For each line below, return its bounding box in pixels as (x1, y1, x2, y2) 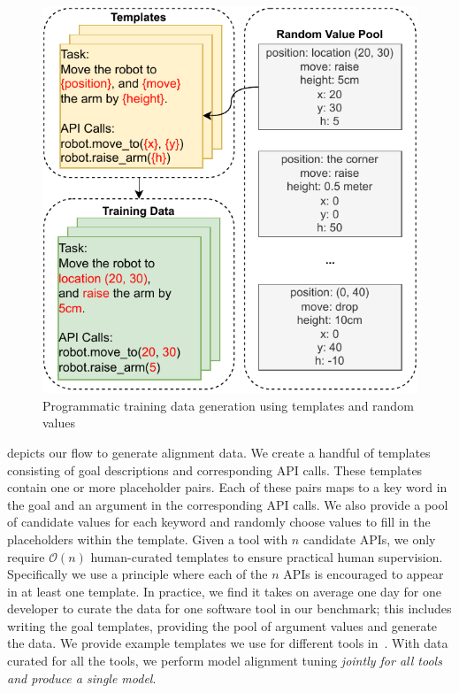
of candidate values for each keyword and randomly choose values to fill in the (7, 512, 431, 531)
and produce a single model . (7, 668, 157, 687)
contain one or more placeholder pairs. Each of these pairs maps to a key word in (7, 478, 448, 497)
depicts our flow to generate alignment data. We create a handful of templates (7, 443, 431, 461)
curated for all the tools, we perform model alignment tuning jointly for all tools (7, 651, 442, 670)
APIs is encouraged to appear (283, 565, 444, 583)
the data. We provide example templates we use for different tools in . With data (7, 634, 448, 652)
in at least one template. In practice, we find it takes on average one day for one (7, 581, 441, 600)
